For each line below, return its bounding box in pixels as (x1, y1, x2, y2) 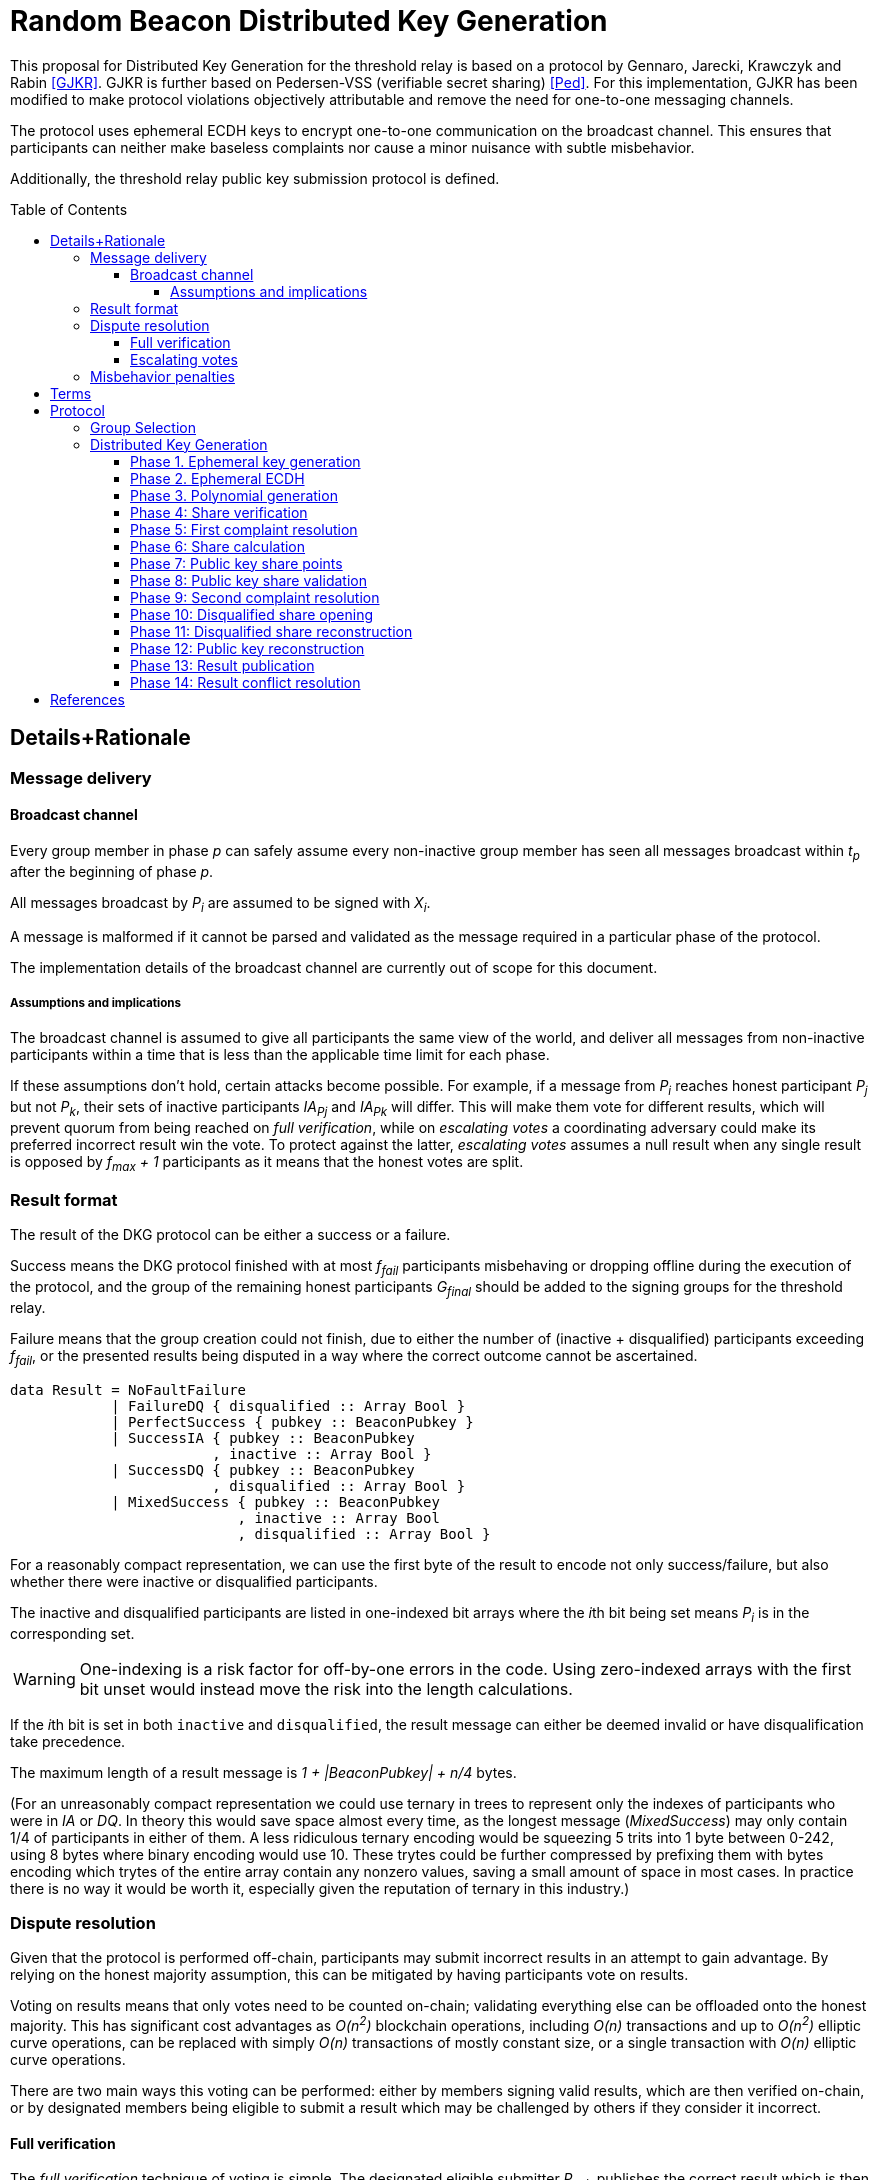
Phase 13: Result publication (130, 656, 315, 674)
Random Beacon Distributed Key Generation (10, 4, 608, 38)
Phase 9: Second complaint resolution (130, 588, 380, 606)
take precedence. (10, 1732, 126, 1750)
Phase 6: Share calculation (130, 537, 306, 555)
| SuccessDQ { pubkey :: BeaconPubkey (111, 1461, 415, 1478)
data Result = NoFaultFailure (10, 1381, 247, 1398)
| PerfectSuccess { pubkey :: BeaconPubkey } (111, 1413, 474, 1430)
